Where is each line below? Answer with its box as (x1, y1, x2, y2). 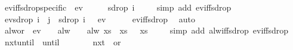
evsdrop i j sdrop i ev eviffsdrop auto (4, 12, 195, 25)
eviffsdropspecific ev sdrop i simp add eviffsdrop (4, 1, 232, 13)
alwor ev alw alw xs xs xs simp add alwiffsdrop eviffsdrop (4, 24, 289, 36)
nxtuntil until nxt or (4, 35, 121, 48)
